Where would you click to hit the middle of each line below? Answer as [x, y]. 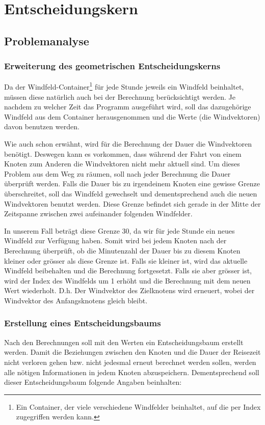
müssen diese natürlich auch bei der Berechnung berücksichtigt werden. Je [120, 96]
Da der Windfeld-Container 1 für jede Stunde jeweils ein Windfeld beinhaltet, [124, 86]
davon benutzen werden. [42, 126]
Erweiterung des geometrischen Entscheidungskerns [112, 66]
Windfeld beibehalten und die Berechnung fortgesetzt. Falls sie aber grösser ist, [128, 271]
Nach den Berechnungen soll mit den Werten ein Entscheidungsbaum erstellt [124, 342]
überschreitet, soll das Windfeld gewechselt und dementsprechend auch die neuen [131, 193]
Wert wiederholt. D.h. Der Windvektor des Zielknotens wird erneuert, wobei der [129, 290]
